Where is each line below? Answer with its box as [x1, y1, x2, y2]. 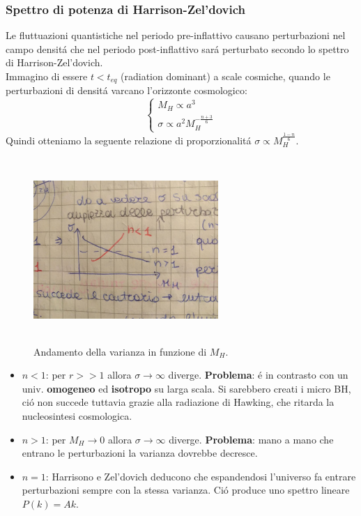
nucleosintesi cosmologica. [22, 408, 132, 423]
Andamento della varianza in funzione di [33, 344, 207, 358]
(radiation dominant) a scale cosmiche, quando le [121, 69, 330, 83]
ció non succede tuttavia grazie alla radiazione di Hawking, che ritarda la [22, 395, 335, 409]
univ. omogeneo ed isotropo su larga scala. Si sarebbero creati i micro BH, [22, 381, 351, 395]
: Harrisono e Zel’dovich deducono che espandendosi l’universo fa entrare [45, 469, 356, 483]
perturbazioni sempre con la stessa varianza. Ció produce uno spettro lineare [22, 483, 350, 497]
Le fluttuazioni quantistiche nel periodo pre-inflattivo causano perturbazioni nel [6, 28, 346, 43]
